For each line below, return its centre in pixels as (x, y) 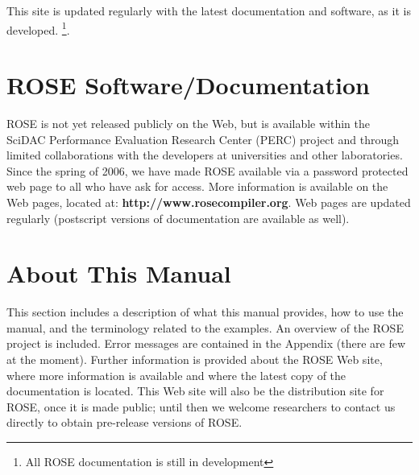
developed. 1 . (38, 28)
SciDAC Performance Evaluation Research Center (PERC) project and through (203, 139)
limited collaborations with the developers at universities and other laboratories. (205, 155)
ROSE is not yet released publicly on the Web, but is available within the (189, 123)
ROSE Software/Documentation (188, 85)
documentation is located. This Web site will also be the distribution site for (195, 391)
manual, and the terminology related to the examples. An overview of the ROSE (205, 327)
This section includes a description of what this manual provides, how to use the (205, 312)
